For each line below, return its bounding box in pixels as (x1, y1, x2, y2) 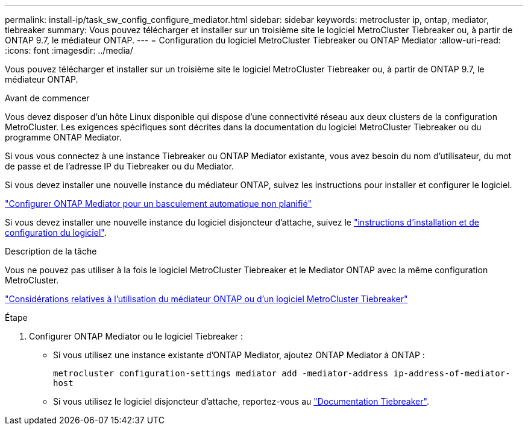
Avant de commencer (5, 93, 90, 103)
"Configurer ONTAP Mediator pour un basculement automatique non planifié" (5, 198, 312, 209)
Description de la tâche (5, 246, 97, 256)
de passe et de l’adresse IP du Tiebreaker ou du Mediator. (5, 161, 234, 171)
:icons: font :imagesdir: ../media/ (5, 45, 133, 55)
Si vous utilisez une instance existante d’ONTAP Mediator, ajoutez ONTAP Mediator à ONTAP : (53, 350, 425, 360)
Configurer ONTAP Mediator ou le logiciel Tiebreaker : (29, 331, 243, 341)
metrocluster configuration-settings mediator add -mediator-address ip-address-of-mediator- (53, 368, 511, 378)
